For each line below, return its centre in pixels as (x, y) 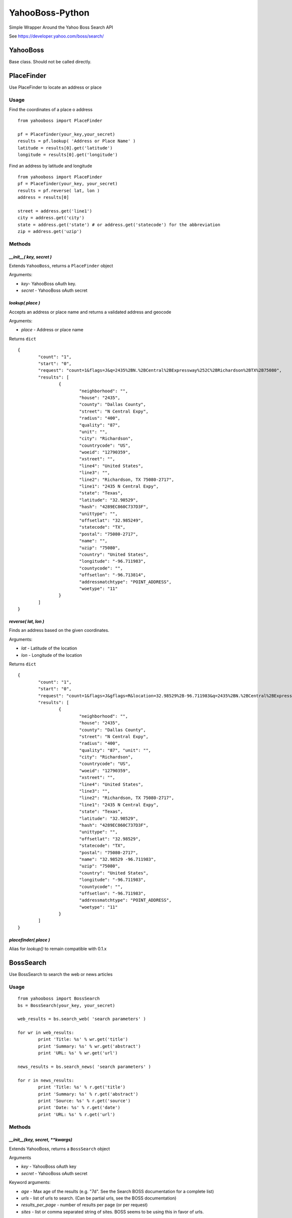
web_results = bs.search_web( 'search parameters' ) (82, 1019)
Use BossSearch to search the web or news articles (61, 974)
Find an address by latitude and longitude (51, 166)
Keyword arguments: (30, 1182)
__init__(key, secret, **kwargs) (41, 1140)
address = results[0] (43, 198)
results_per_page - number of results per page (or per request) (84, 1205)
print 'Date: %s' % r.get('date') (79, 1108)
